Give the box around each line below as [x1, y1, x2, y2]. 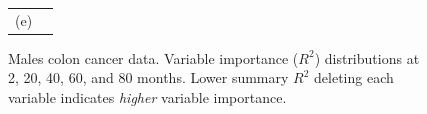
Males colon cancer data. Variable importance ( [8, 47, 299, 68]
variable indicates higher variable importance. [8, 87, 287, 108]
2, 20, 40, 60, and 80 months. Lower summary [8, 67, 289, 88]
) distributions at [314, 47, 420, 68]
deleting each [314, 67, 394, 88]
